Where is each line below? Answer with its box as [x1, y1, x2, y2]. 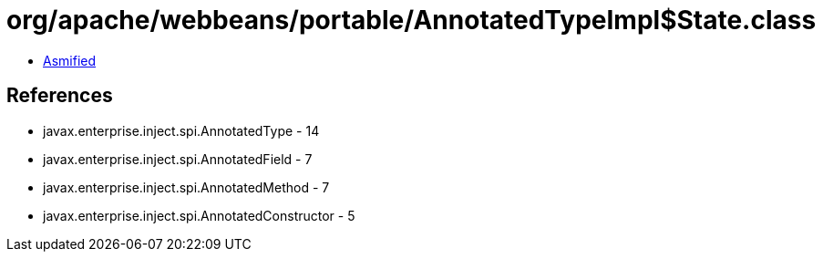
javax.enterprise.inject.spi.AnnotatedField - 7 [43, 150, 313, 167]
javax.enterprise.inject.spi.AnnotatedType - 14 [43, 122, 320, 139]
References [6, 84, 113, 108]
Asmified [43, 52, 97, 68]
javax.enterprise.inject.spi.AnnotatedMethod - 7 [43, 179, 330, 195]
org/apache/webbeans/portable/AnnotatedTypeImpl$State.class [6, 5, 817, 36]
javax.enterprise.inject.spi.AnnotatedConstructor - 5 [43, 207, 355, 223]
